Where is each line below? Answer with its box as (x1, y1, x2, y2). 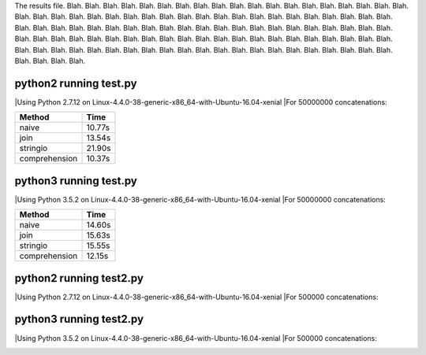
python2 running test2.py (14, 272, 144, 285)
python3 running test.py (14, 174, 137, 187)
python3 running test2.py (14, 312, 144, 326)
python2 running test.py (14, 76, 137, 90)
